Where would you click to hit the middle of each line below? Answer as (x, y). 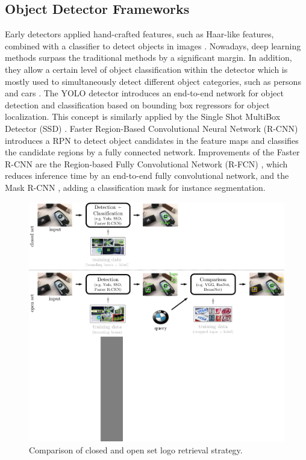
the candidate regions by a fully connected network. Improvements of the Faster (152, 152)
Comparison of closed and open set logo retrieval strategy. (136, 449)
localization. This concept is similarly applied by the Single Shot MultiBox (143, 117)
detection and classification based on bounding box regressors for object (137, 104)
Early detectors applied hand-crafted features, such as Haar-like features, (139, 34)
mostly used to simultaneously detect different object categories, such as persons (153, 81)
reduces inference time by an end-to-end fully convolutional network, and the (147, 176)
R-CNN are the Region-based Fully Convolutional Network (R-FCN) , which (146, 163)
